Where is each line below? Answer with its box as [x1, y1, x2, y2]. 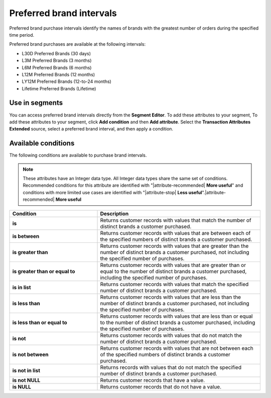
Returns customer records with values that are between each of [100, 229, 251, 236]
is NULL [12, 383, 31, 390]
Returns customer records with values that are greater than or [100, 261, 246, 269]
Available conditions [9, 139, 75, 148]
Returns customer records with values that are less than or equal [100, 313, 253, 320]
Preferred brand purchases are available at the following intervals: [9, 41, 146, 47]
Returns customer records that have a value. [100, 376, 205, 383]
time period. [9, 32, 35, 38]
